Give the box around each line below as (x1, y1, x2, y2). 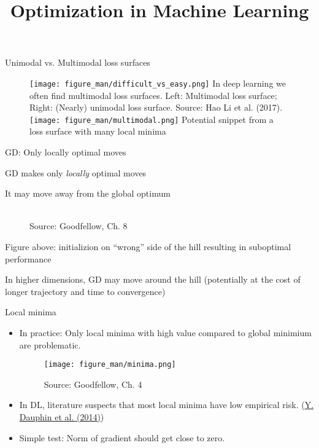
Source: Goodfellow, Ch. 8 (29, 219, 128, 232)
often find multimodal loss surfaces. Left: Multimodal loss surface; (29, 88, 277, 101)
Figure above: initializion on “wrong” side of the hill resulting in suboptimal (5, 240, 291, 253)
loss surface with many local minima (29, 125, 166, 138)
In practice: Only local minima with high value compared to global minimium (19, 326, 312, 339)
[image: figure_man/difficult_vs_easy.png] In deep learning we (29, 76, 286, 89)
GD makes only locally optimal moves (5, 166, 147, 179)
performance (5, 252, 52, 265)
